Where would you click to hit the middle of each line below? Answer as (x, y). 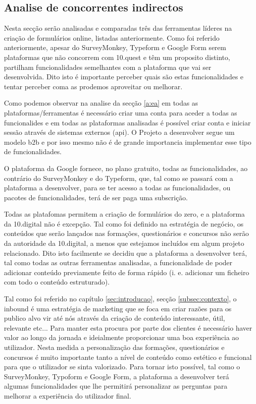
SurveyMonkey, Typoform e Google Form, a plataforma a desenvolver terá (117, 376)
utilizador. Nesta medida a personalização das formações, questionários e (114, 347)
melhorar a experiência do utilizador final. (68, 395)
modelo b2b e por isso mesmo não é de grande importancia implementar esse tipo (128, 142)
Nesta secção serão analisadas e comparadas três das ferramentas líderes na (118, 28)
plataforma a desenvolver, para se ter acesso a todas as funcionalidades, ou (117, 188)
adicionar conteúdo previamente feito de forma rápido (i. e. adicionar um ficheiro (127, 272)
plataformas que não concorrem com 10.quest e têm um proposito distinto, (117, 57)
